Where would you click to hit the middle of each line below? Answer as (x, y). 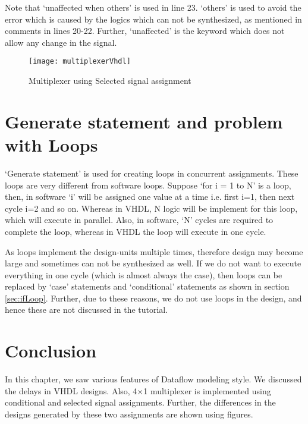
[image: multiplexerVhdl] (80, 62)
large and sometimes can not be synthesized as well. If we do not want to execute (153, 263)
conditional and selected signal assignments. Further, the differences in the (140, 402)
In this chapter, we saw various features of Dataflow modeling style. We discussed (153, 379)
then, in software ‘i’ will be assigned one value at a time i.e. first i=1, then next (150, 197)
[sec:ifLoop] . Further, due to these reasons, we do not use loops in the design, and (153, 298)
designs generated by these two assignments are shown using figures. (129, 414)
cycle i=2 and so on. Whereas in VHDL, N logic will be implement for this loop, (151, 208)
